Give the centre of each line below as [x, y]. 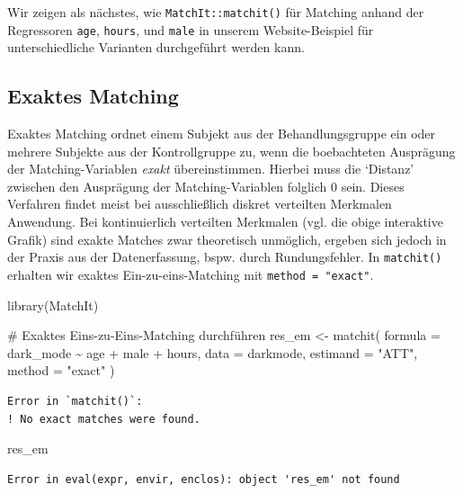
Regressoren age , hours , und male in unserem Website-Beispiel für [191, 29]
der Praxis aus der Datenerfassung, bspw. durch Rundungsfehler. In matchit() [225, 257]
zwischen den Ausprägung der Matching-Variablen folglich [167, 186]
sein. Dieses [373, 186]
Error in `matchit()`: [75, 401]
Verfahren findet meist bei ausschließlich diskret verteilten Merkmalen [200, 204]
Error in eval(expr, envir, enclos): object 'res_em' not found [204, 479]
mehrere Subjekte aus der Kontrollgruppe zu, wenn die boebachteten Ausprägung [231, 151]
